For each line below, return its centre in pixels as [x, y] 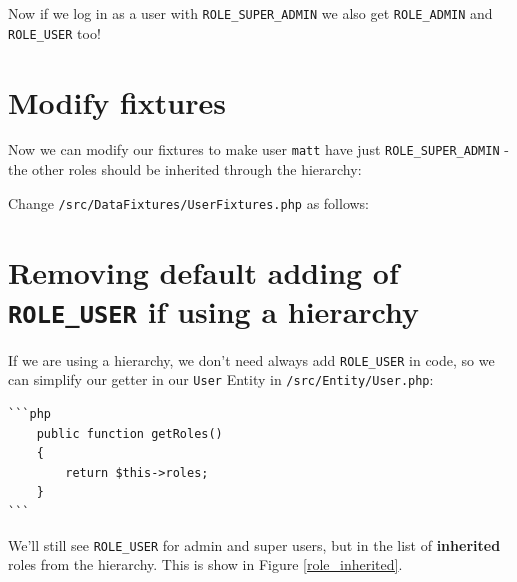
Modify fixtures [117, 101]
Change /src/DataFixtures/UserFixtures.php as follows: [189, 202]
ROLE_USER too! [54, 32]
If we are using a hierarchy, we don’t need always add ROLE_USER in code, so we [251, 359]
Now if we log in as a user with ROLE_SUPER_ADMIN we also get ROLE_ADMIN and [250, 13]
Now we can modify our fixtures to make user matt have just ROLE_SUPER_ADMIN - [258, 149]
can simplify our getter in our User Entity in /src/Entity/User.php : [221, 379]
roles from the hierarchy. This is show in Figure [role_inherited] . [205, 564]
